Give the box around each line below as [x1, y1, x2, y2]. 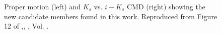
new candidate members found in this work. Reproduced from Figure [4, 11, 217, 21]
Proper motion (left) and [4, 1, 81, 11]
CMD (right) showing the [126, 1, 205, 11]
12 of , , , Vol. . [4, 21, 49, 31]
